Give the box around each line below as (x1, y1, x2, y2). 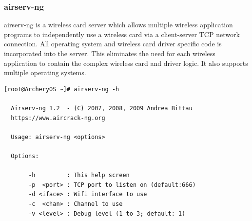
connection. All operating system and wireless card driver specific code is (4, 39, 222, 49)
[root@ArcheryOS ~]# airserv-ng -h (4, 85, 119, 93)
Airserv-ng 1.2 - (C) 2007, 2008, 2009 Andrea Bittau (11, 104, 193, 112)
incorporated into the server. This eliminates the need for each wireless (4, 48, 215, 58)
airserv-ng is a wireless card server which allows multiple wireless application (4, 20, 233, 30)
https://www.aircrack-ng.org (11, 114, 105, 121)
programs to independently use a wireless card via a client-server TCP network (4, 29, 240, 39)
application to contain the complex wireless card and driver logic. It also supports (4, 58, 248, 68)
